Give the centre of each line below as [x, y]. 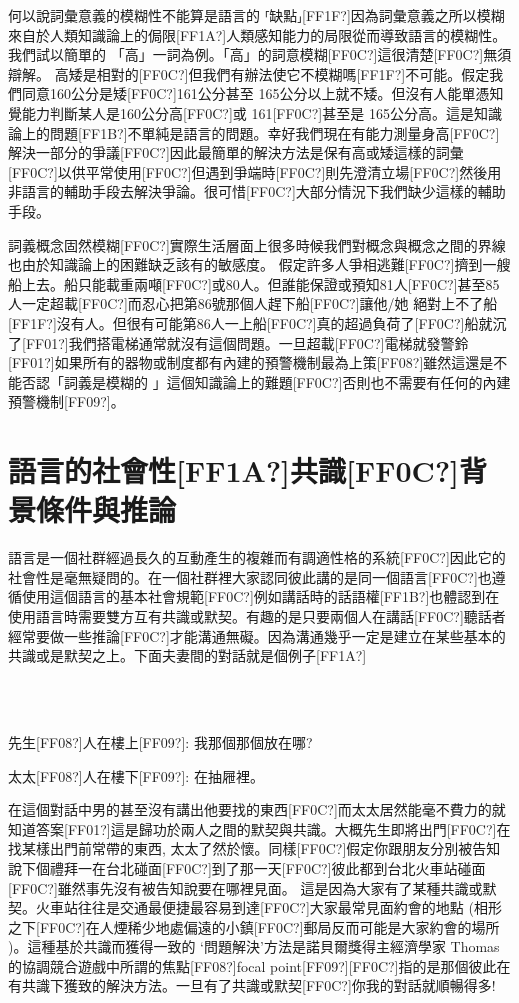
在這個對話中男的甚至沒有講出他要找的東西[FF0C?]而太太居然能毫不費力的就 [257, 809]
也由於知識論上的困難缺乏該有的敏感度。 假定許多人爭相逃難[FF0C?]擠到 [245, 264]
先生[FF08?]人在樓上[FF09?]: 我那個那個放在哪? [160, 741]
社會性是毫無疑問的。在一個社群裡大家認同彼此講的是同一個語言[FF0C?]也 [250, 576]
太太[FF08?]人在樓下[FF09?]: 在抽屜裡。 [136, 775]
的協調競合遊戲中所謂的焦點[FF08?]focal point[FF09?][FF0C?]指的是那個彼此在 [259, 965]
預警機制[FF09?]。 [66, 401]
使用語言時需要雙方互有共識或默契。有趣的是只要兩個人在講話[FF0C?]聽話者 [257, 615]
